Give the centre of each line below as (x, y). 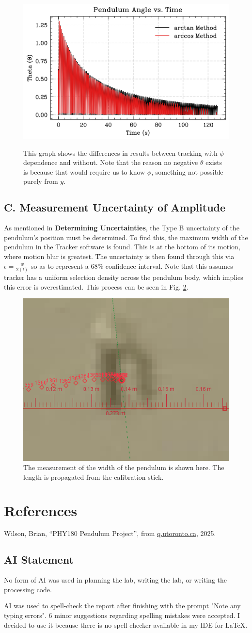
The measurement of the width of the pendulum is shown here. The (124, 467)
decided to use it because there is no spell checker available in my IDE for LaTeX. (126, 625)
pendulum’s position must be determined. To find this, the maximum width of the (126, 237)
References (41, 510)
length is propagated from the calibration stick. (94, 477)
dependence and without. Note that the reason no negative (111, 162)
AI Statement (39, 560)
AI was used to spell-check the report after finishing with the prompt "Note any (122, 606)
